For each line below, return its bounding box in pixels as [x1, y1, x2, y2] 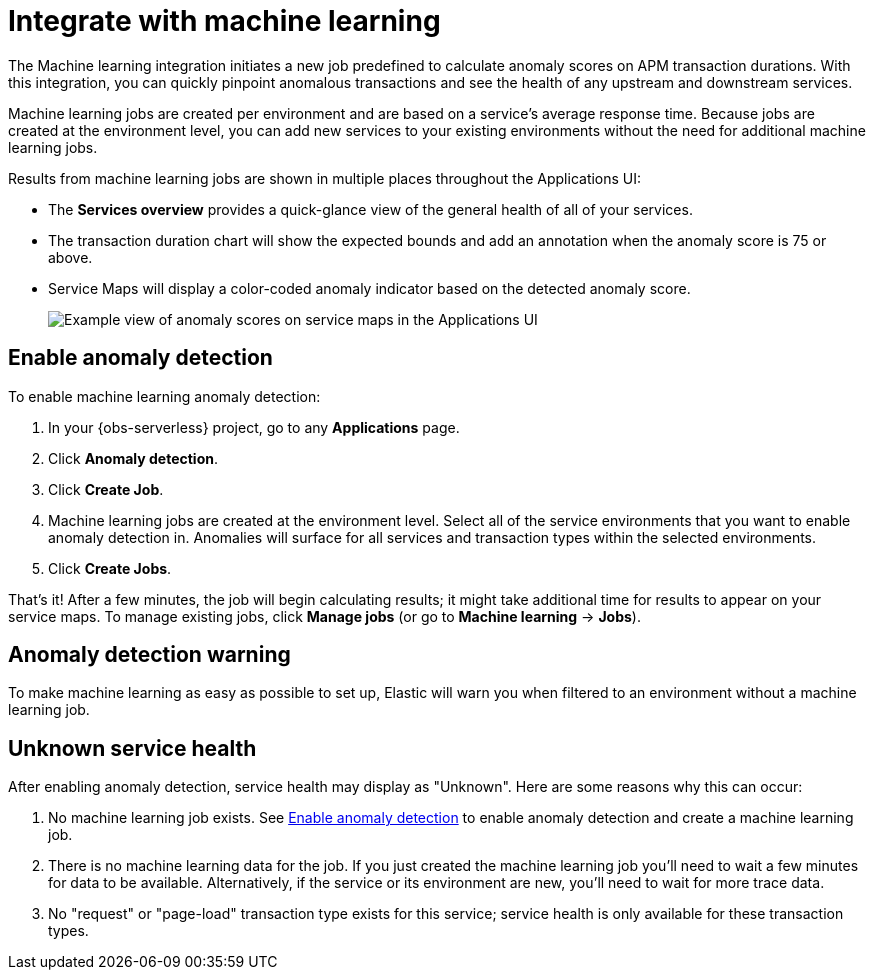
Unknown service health [8, 735, 257, 761]
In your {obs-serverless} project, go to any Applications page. [48, 418, 460, 436]
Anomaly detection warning [8, 642, 291, 668]
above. [48, 248, 93, 266]
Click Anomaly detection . [48, 449, 218, 467]
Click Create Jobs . [48, 559, 172, 577]
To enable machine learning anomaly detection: [8, 387, 321, 405]
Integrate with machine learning [8, 4, 441, 38]
